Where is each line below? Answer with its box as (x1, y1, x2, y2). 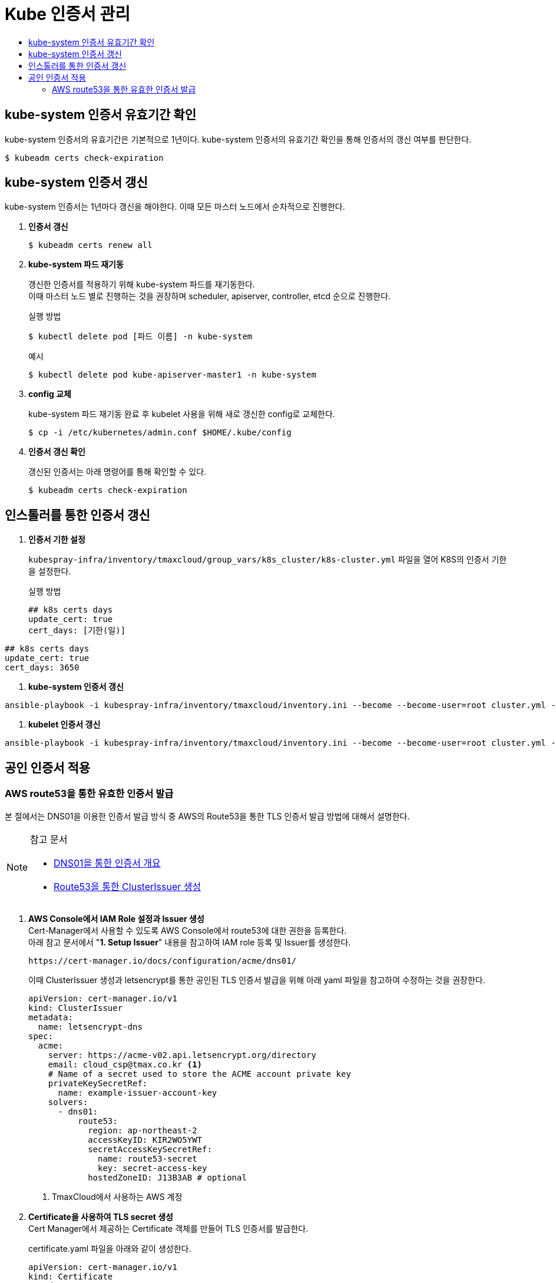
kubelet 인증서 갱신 (28, 719, 101, 730)
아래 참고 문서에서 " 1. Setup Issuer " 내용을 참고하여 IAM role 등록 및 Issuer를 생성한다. (28, 937, 351, 947)
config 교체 (28, 389, 71, 399)
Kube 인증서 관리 (5, 4, 131, 24)
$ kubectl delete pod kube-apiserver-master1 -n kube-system (28, 370, 316, 380)
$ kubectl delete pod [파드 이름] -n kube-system (28, 332, 253, 342)
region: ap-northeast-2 (88, 1125, 197, 1135)
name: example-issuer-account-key (58, 1087, 217, 1097)
